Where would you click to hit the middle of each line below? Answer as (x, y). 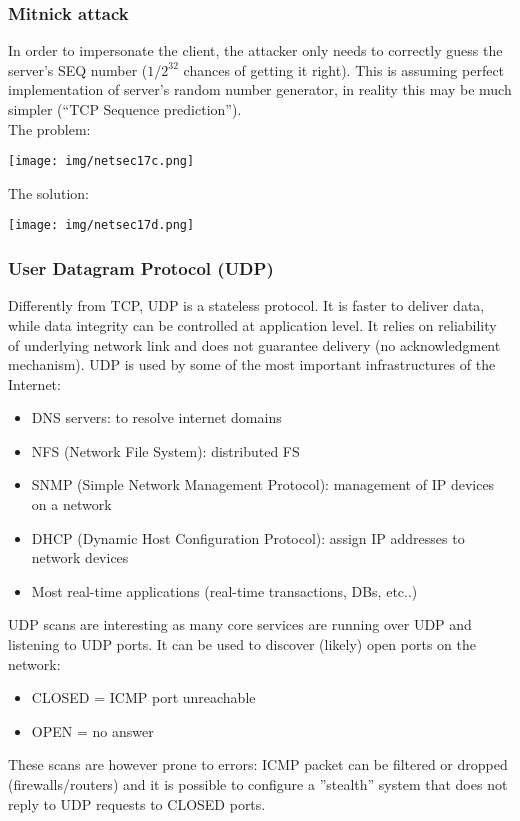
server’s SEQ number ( (78, 69)
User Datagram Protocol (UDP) (141, 268)
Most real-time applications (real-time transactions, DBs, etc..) (224, 590)
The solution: (48, 192)
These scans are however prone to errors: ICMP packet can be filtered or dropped (258, 764)
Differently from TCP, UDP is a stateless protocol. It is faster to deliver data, (246, 305)
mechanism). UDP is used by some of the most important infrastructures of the (252, 364)
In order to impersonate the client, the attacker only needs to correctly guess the (255, 50)
